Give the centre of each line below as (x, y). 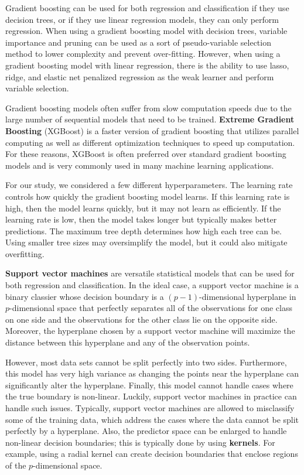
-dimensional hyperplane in (248, 296)
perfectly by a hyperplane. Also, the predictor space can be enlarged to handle (146, 431)
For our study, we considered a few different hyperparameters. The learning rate (149, 185)
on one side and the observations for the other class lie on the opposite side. (141, 319)
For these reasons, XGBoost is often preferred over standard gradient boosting (146, 154)
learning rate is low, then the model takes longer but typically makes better (141, 219)
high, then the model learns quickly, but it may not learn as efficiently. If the (143, 208)
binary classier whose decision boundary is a (85, 296)
